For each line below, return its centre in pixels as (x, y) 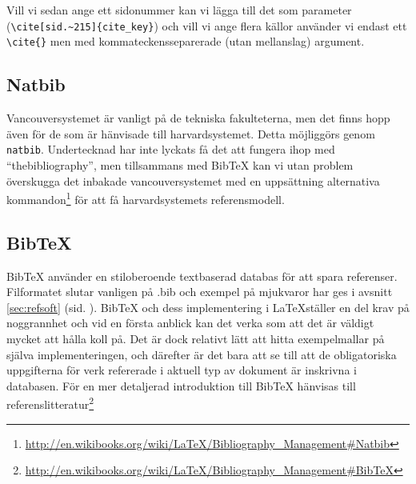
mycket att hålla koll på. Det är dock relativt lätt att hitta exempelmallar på (196, 338)
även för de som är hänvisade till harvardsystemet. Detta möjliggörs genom (191, 133)
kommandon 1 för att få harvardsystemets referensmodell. (146, 198)
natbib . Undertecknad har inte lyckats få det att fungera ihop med (171, 149)
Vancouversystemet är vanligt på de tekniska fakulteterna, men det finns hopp (198, 118)
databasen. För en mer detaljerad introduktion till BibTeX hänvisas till (181, 385)
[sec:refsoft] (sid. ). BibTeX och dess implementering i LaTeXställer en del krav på (208, 307)
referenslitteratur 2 (50, 403)
